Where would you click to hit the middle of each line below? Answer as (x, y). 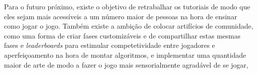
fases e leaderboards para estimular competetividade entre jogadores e (110, 45)
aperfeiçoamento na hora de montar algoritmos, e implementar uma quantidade (125, 55)
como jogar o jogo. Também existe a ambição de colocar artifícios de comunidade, (129, 26)
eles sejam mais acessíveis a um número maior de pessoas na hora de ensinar (121, 16)
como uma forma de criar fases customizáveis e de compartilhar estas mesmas (122, 35)
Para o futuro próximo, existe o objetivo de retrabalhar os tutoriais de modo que (127, 6)
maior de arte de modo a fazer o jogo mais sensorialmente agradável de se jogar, (126, 64)
